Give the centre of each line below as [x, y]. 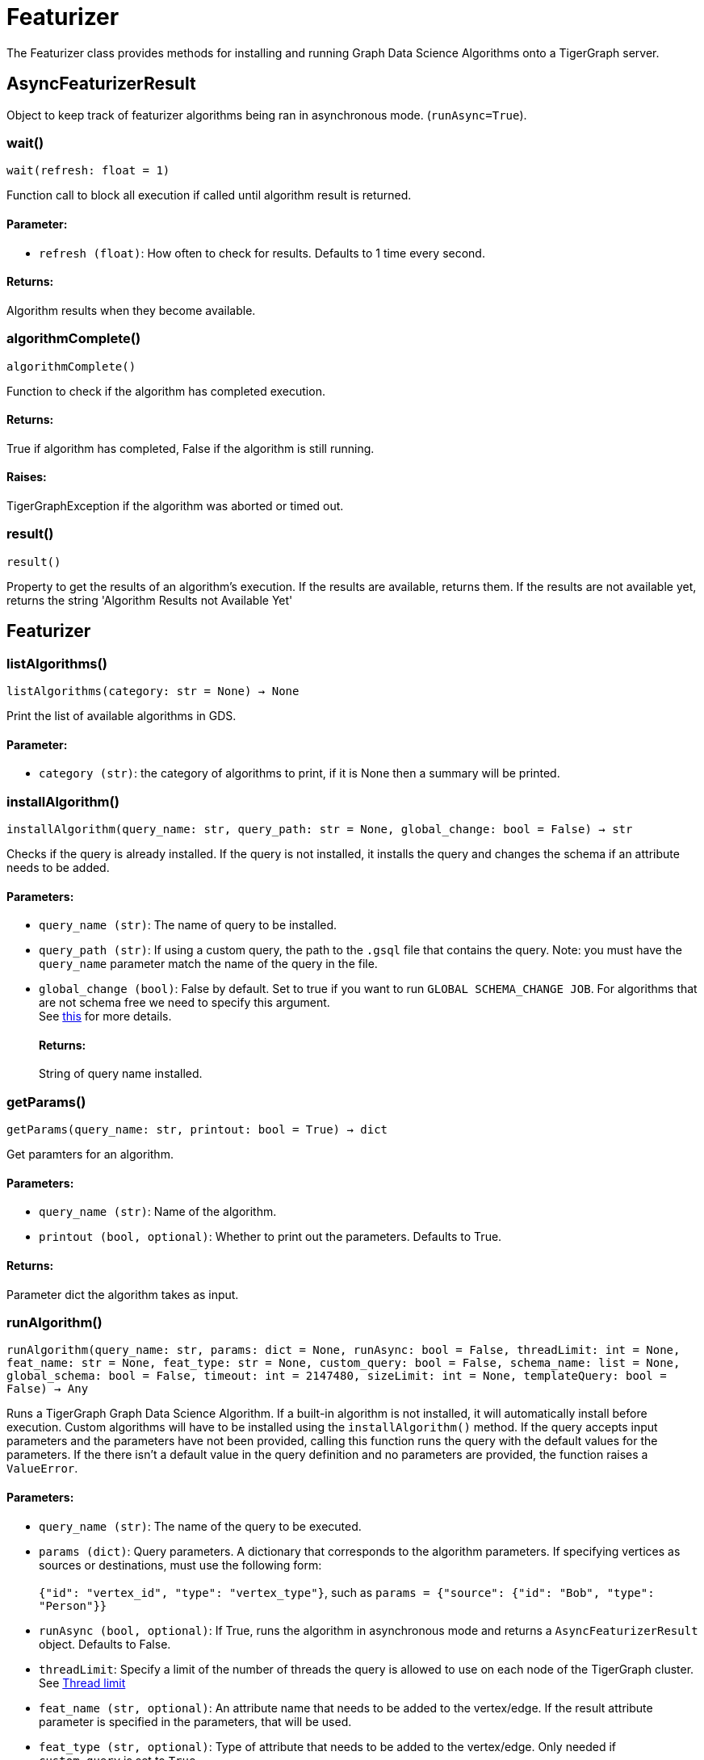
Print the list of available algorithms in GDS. [122, 715]
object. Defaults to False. [105, 1644]
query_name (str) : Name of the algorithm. [158, 1212]
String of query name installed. [121, 1074]
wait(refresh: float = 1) [88, 171]
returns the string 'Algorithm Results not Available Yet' [150, 600]
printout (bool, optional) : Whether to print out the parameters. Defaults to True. [270, 1237]
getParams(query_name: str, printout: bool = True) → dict [197, 1130]
